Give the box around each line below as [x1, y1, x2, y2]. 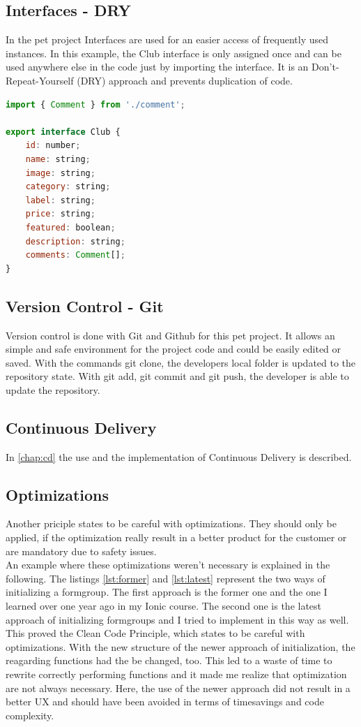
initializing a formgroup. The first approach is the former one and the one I [6, 585, 328, 599]
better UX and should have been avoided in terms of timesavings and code [6, 694, 324, 709]
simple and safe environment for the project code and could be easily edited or [6, 342, 341, 356]
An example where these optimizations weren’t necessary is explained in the [6, 557, 330, 572]
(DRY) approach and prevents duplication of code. [77, 73, 293, 87]
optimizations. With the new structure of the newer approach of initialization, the [6, 639, 355, 654]
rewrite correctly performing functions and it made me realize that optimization [6, 667, 347, 681]
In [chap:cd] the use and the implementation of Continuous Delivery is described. [6, 449, 352, 464]
